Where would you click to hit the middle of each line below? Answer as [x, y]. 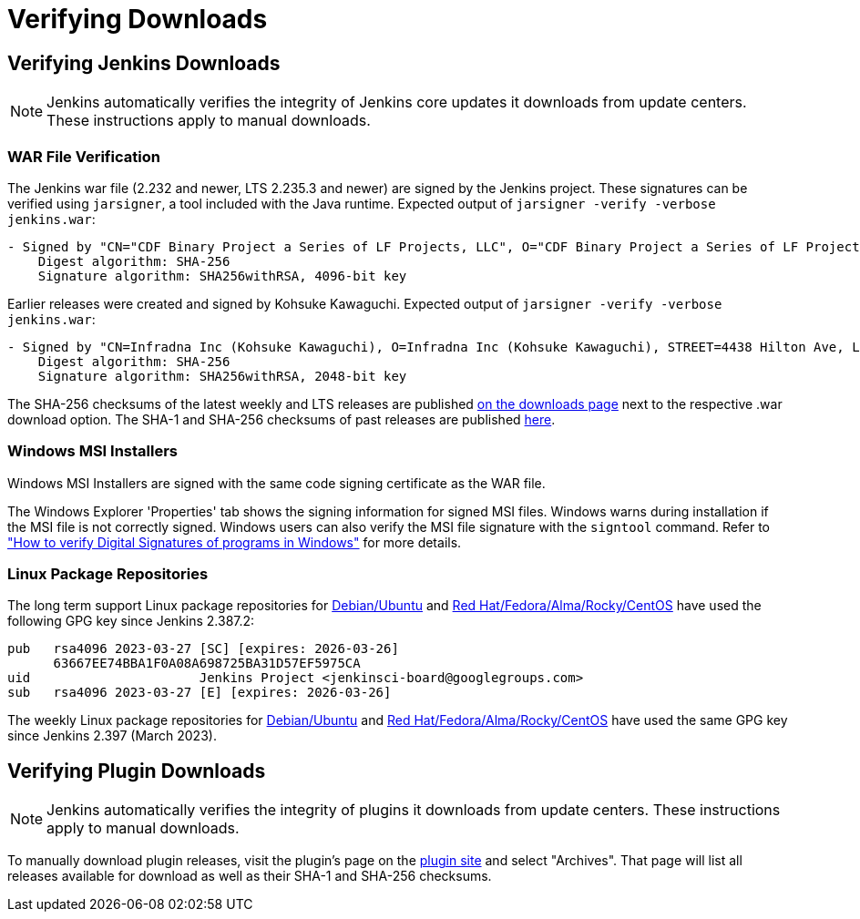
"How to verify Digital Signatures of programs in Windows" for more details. [235, 542]
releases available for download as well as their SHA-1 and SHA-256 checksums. [250, 876]
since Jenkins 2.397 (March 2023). [112, 736]
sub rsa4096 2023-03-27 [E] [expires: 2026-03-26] [200, 693]
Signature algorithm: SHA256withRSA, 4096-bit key [222, 276]
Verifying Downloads [138, 19]
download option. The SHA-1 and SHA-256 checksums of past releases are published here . [282, 419]
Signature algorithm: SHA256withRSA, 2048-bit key [222, 376]
